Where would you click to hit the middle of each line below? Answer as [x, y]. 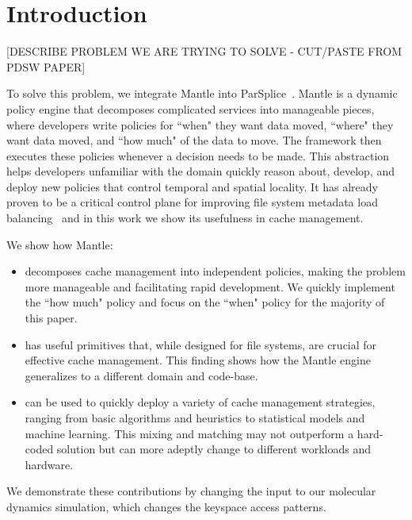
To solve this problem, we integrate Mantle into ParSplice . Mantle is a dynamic [202, 93]
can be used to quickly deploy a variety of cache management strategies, [200, 402]
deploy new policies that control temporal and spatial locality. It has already [192, 186]
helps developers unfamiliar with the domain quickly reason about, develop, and [201, 171]
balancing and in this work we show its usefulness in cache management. [185, 218]
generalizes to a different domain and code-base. [141, 375]
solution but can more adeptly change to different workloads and [214, 449]
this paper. [51, 318]
